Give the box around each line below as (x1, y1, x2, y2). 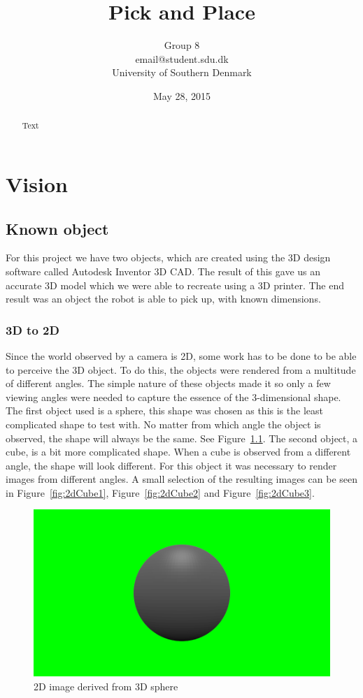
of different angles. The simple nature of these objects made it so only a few (6, 376, 331, 391)
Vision (6, 169, 68, 198)
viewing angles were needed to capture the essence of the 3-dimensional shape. (6, 389, 341, 404)
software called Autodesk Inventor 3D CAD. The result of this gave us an (6, 263, 321, 278)
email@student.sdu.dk (135, 51, 229, 66)
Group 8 (164, 38, 200, 52)
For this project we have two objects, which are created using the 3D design (6, 250, 331, 265)
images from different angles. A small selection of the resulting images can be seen (6, 472, 358, 486)
